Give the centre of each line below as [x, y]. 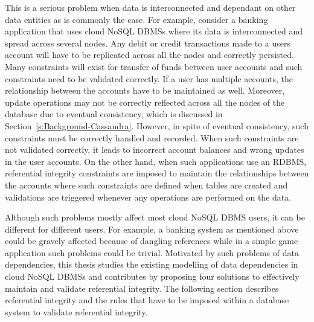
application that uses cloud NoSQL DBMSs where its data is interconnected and [154, 31]
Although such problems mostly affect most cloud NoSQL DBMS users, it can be [155, 217]
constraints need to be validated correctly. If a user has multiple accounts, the [149, 78]
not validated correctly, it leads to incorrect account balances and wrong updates [155, 150]
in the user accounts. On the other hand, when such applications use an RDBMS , [156, 161]
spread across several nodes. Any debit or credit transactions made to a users [148, 43]
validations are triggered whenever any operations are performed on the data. [148, 197]
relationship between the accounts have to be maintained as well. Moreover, [145, 90]
